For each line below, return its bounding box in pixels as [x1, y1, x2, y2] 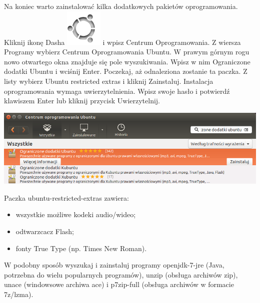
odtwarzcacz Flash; [15, 226, 74, 237]
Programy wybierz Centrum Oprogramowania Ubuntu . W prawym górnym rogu [4, 46, 249, 57]
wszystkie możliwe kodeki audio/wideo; [15, 209, 136, 220]
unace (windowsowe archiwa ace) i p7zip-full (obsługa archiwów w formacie [4, 279, 234, 290]
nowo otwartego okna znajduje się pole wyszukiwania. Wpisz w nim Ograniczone [4, 56, 250, 66]
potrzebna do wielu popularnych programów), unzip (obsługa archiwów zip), [4, 269, 238, 280]
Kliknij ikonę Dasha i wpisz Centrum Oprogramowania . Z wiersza [4, 36, 241, 47]
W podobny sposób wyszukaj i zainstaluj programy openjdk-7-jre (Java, [4, 260, 224, 270]
